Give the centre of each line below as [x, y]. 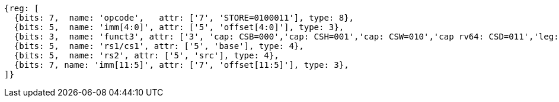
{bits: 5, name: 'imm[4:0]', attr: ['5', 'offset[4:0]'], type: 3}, [179, 27]
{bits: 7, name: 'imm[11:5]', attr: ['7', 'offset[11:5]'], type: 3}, [181, 65]
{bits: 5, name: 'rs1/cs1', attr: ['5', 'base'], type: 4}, [159, 46]
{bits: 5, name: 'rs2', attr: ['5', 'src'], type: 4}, [146, 55]
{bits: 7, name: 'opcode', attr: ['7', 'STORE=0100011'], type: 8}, [184, 18]
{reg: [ [22, 8]
